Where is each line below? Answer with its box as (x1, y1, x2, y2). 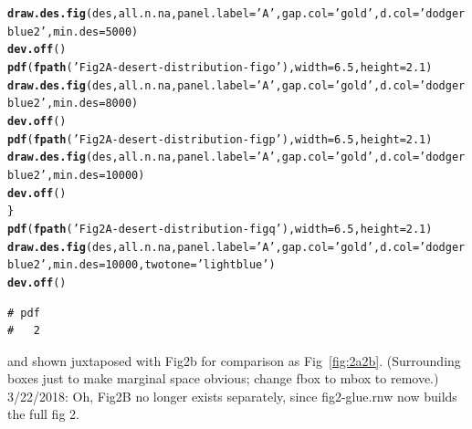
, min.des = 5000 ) (46, 25, 139, 38)
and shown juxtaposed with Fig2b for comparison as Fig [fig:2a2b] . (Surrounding (7, 351, 461, 370)
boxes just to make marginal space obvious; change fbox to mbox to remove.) (7, 369, 439, 388)
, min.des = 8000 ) (46, 97, 139, 110)
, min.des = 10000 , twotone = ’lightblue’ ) (46, 258, 276, 272)
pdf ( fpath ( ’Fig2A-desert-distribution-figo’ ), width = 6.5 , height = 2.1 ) (7, 60, 433, 74)
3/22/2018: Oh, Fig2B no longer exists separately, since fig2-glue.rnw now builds (7, 386, 457, 405)
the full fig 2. (7, 404, 79, 424)
